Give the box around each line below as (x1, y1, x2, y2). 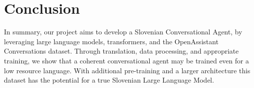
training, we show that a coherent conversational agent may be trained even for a (4, 55, 249, 65)
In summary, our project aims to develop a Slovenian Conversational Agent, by (4, 27, 242, 37)
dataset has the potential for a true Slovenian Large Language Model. (4, 75, 214, 85)
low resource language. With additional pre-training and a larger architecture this (4, 65, 251, 75)
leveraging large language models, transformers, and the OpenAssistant (4, 36, 219, 46)
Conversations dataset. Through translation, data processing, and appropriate (4, 46, 239, 56)
